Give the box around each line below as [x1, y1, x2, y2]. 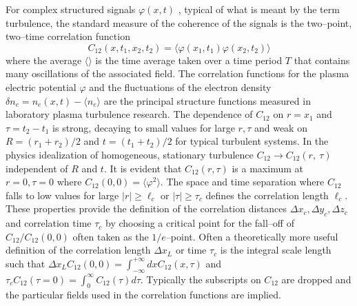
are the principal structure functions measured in [103, 93, 311, 108]
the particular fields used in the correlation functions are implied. [6, 287, 281, 302]
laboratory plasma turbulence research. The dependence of [6, 107, 253, 121]
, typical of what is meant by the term [178, 2, 340, 16]
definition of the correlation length [6, 243, 151, 257]
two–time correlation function [6, 29, 130, 43]
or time [175, 243, 207, 257]
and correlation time [6, 216, 92, 230]
